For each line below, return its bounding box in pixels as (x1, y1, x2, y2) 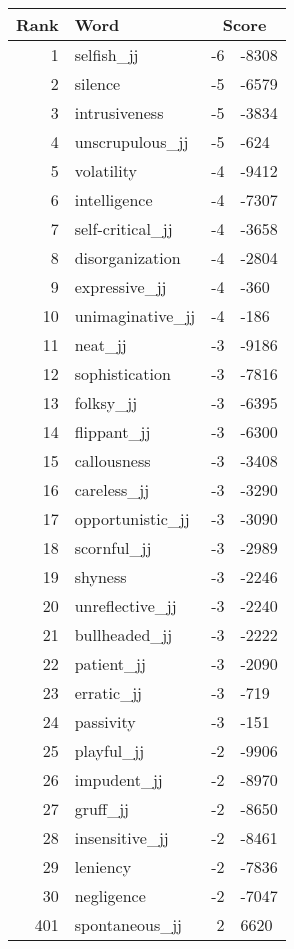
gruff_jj (74, 797, 129, 820)
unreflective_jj (74, 594, 177, 617)
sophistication (74, 362, 171, 385)
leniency (74, 855, 132, 878)
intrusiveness (74, 101, 164, 124)
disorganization (74, 246, 181, 269)
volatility (74, 159, 137, 182)
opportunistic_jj (74, 507, 190, 530)
